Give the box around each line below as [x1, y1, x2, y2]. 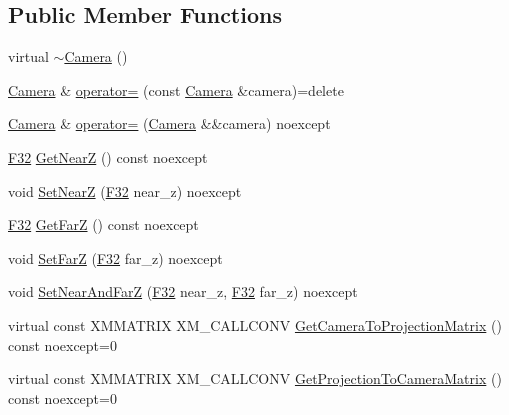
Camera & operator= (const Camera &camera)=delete [8, 79, 344, 100]
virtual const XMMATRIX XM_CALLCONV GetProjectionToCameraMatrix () [8, 368, 502, 389]
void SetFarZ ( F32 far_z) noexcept [8, 247, 223, 268]
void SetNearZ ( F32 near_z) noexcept [8, 180, 242, 201]
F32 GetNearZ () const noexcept [8, 146, 208, 167]
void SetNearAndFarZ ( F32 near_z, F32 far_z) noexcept [8, 281, 358, 302]
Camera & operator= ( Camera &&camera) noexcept [8, 113, 331, 134]
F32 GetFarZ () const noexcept [8, 214, 199, 235]
